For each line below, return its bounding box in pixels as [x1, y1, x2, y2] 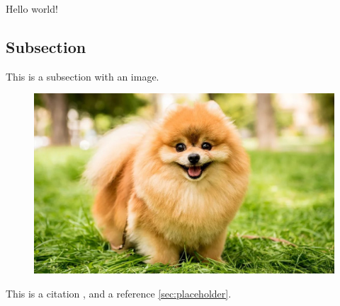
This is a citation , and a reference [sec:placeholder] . [6, 286, 232, 300]
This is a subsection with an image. [6, 69, 159, 83]
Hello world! [6, 1, 58, 16]
